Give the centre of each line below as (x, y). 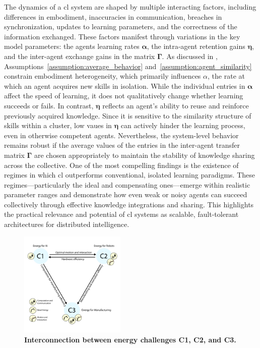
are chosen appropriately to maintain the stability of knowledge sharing (144, 155)
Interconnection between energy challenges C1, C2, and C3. (130, 340)
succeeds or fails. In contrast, (49, 105)
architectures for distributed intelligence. (67, 224)
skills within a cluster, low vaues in (58, 125)
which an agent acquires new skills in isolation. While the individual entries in (125, 85)
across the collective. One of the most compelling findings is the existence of (121, 165)
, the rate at (226, 76)
